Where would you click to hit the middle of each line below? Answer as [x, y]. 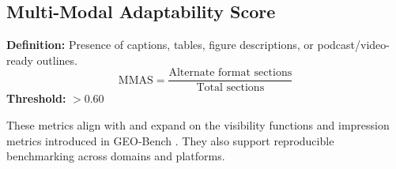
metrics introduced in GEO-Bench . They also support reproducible [170, 140]
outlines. [57, 60]
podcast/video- [353, 45]
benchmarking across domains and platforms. [116, 156]
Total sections [230, 88]
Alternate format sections [230, 73]
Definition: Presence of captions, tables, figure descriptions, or [160, 45]
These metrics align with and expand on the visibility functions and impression [198, 125]
